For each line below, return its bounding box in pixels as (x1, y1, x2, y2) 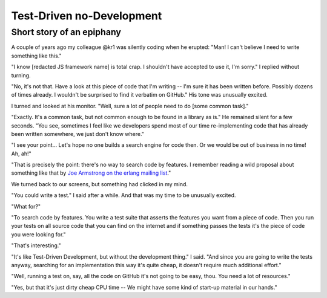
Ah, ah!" (11, 150, 31, 157)
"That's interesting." (11, 242, 61, 249)
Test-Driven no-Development (11, 9, 162, 22)
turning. (11, 71, 31, 79)
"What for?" (11, 202, 41, 210)
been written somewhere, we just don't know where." (11, 130, 145, 137)
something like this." (11, 52, 62, 59)
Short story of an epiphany (11, 27, 121, 37)
